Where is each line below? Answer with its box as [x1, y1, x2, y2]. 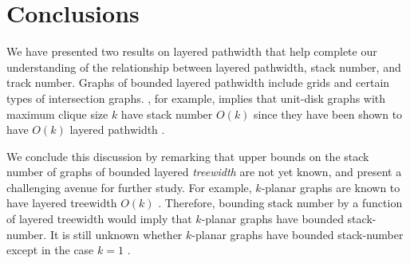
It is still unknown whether [49, 226, 183, 242]
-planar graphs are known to [261, 179, 400, 195]
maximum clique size [6, 105, 108, 122]
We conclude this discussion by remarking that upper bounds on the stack [6, 147, 369, 164]
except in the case [6, 241, 94, 258]
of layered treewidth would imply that [6, 210, 192, 227]
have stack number [120, 105, 213, 122]
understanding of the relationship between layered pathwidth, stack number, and [6, 58, 401, 75]
